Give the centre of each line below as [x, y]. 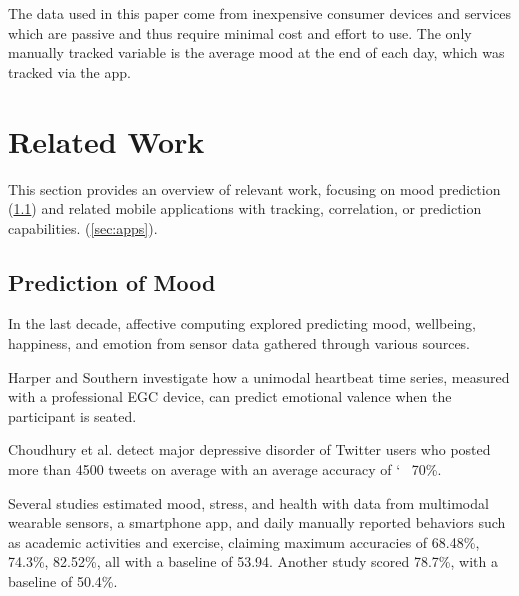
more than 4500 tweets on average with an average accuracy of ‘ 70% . [225, 469]
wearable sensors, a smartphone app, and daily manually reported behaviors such [257, 522]
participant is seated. [72, 415]
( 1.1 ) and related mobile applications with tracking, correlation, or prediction [245, 208]
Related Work [106, 140]
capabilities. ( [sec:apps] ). [83, 227]
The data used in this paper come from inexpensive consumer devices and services [260, 13]
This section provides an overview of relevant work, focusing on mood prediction [254, 188]
